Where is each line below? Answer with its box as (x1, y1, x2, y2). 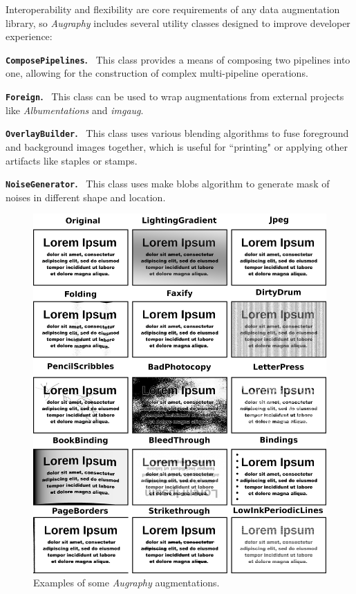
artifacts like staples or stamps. (6, 153, 138, 167)
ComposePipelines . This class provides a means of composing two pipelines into (6, 52, 350, 66)
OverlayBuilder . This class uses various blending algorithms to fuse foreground (6, 126, 349, 140)
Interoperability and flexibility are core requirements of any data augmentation (6, 2, 340, 16)
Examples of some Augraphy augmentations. (33, 575, 220, 590)
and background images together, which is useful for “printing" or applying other (6, 139, 348, 154)
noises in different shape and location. (6, 189, 166, 204)
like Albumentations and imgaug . (6, 102, 144, 117)
